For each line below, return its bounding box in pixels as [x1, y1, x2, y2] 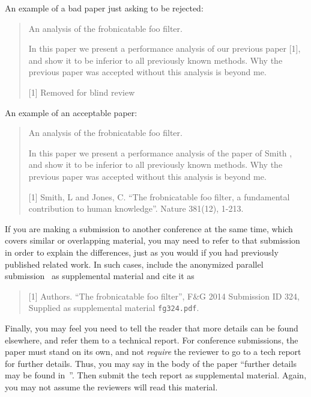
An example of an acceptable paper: [5, 106, 137, 118]
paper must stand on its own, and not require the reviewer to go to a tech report [5, 345, 301, 358]
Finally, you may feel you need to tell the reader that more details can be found [5, 321, 298, 334]
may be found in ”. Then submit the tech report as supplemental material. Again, [5, 369, 307, 381]
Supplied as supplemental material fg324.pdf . [28, 301, 199, 314]
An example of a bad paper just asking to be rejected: [5, 2, 204, 14]
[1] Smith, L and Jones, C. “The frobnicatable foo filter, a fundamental [28, 190, 290, 203]
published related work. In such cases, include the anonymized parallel [5, 257, 264, 270]
